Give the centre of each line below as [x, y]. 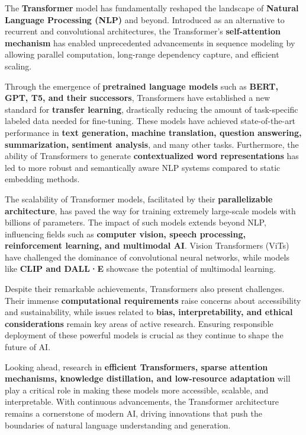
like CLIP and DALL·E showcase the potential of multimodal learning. [140, 269]
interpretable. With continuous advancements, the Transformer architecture [142, 401]
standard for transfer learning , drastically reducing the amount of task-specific [152, 109]
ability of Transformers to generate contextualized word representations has [152, 156]
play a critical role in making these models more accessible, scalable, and [137, 390]
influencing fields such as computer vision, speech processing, [125, 234]
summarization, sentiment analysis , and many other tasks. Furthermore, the [152, 144]
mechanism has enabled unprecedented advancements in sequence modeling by [150, 42]
